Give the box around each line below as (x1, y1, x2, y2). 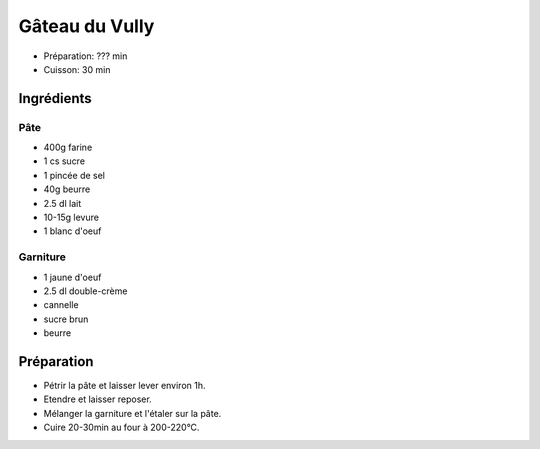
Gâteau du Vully (18, 15, 155, 37)
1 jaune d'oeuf (43, 271, 102, 283)
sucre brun (43, 313, 89, 325)
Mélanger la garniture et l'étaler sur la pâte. (43, 407, 222, 419)
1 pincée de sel (43, 169, 105, 181)
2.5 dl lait (43, 197, 82, 209)
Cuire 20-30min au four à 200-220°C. (43, 421, 200, 434)
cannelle (43, 299, 79, 311)
